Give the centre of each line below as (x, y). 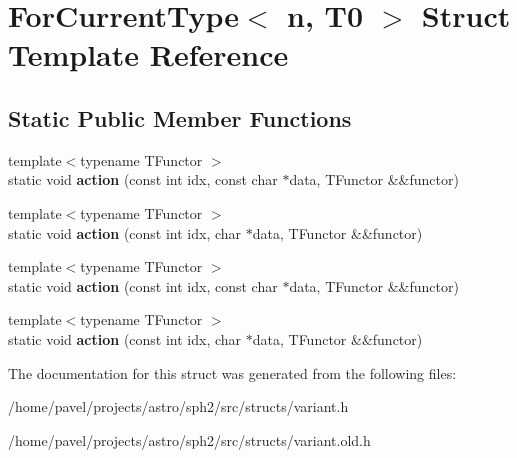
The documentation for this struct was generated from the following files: (232, 372)
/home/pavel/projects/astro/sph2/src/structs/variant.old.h (189, 439)
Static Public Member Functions (180, 117)
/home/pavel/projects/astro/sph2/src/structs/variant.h (178, 406)
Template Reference (148, 54)
